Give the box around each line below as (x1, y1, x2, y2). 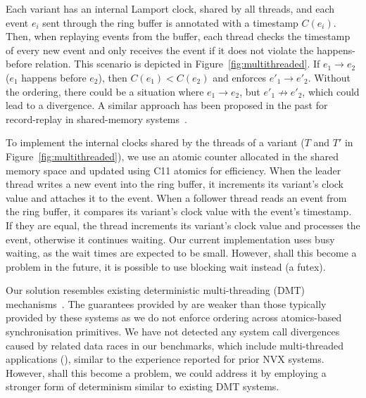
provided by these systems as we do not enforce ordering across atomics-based (6, 310, 342, 325)
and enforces (213, 70, 267, 84)
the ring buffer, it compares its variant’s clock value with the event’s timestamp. (6, 204, 352, 219)
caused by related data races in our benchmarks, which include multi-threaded (6, 338, 343, 352)
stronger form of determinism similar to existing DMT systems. (6, 379, 279, 394)
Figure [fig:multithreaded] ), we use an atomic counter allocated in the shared (6, 148, 339, 163)
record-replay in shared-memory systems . (6, 111, 187, 126)
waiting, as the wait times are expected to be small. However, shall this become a (6, 245, 357, 260)
